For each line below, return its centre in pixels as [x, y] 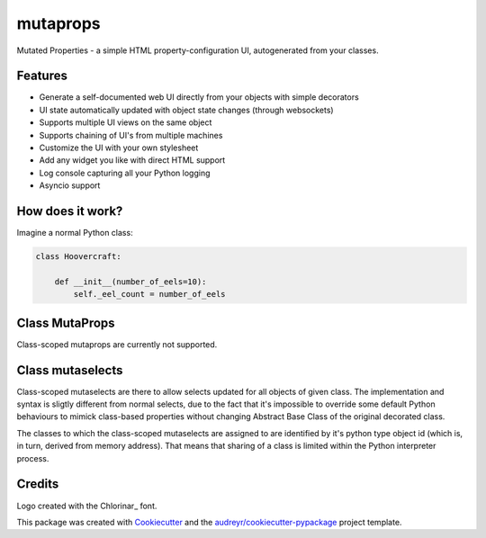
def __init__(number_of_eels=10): [130, 282]
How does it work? [70, 211]
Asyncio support [70, 185]
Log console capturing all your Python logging [125, 173]
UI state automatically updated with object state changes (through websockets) [186, 110]
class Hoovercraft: [78, 257]
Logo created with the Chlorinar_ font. [87, 506]
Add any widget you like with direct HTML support [132, 160]
